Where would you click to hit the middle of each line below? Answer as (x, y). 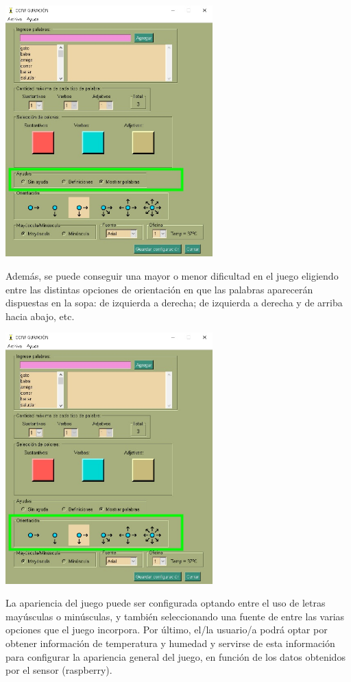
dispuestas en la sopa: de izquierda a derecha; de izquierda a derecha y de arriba (174, 303)
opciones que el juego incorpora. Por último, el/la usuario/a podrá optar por (167, 630)
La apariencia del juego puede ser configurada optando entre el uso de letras (166, 603)
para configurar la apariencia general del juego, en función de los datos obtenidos (175, 656)
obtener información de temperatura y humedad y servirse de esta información (170, 643)
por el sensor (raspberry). (59, 670)
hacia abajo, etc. (40, 316)
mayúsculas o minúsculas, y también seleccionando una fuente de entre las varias (175, 616)
